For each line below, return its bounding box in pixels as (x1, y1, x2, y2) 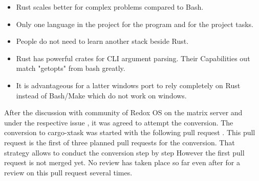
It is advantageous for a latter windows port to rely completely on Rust (16, 80, 241, 90)
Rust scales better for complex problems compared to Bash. (16, 2, 204, 12)
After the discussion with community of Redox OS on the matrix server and (4, 107, 243, 118)
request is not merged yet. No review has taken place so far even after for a (4, 157, 240, 168)
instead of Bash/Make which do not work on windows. (16, 90, 187, 100)
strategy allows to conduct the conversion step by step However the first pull (4, 147, 245, 158)
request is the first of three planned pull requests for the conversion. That (4, 137, 235, 147)
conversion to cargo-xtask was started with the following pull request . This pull (4, 127, 255, 138)
